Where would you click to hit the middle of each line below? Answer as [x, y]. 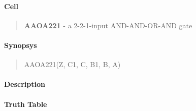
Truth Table [26, 104]
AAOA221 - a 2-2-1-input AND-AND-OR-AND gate [108, 25]
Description [25, 84]
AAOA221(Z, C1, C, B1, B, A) [72, 64]
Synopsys [21, 45]
